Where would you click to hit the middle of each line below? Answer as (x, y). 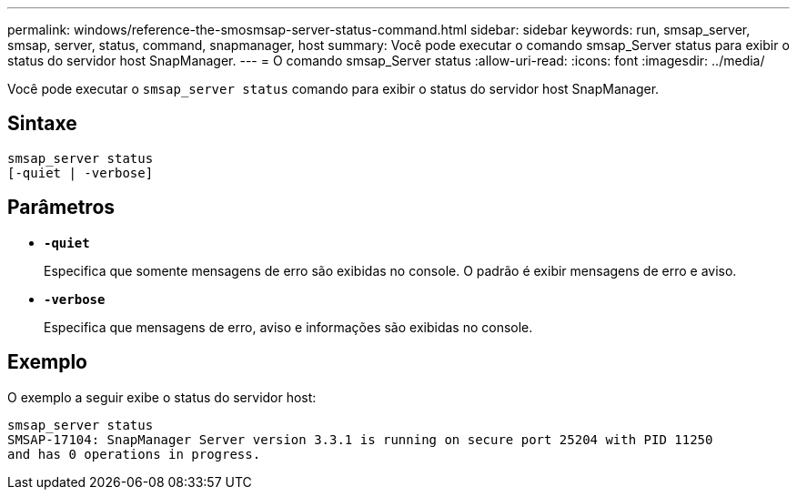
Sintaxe (42, 124)
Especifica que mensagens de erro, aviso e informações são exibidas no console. (288, 327)
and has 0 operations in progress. (134, 454)
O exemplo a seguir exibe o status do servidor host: (162, 397)
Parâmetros (61, 208)
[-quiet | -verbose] (81, 172)
